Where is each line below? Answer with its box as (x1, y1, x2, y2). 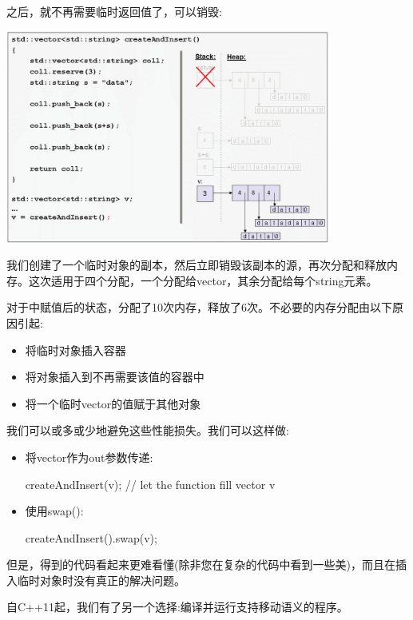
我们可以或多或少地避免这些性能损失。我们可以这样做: (6, 422, 289, 439)
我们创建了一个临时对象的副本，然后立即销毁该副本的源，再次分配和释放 (6, 256, 387, 273)
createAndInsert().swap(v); (25, 529, 157, 546)
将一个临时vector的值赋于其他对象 (25, 395, 201, 411)
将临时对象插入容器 (25, 341, 126, 358)
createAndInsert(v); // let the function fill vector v (25, 475, 276, 492)
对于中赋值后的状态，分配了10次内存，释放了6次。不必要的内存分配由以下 (6, 299, 392, 316)
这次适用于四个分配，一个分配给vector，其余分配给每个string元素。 (28, 272, 378, 288)
